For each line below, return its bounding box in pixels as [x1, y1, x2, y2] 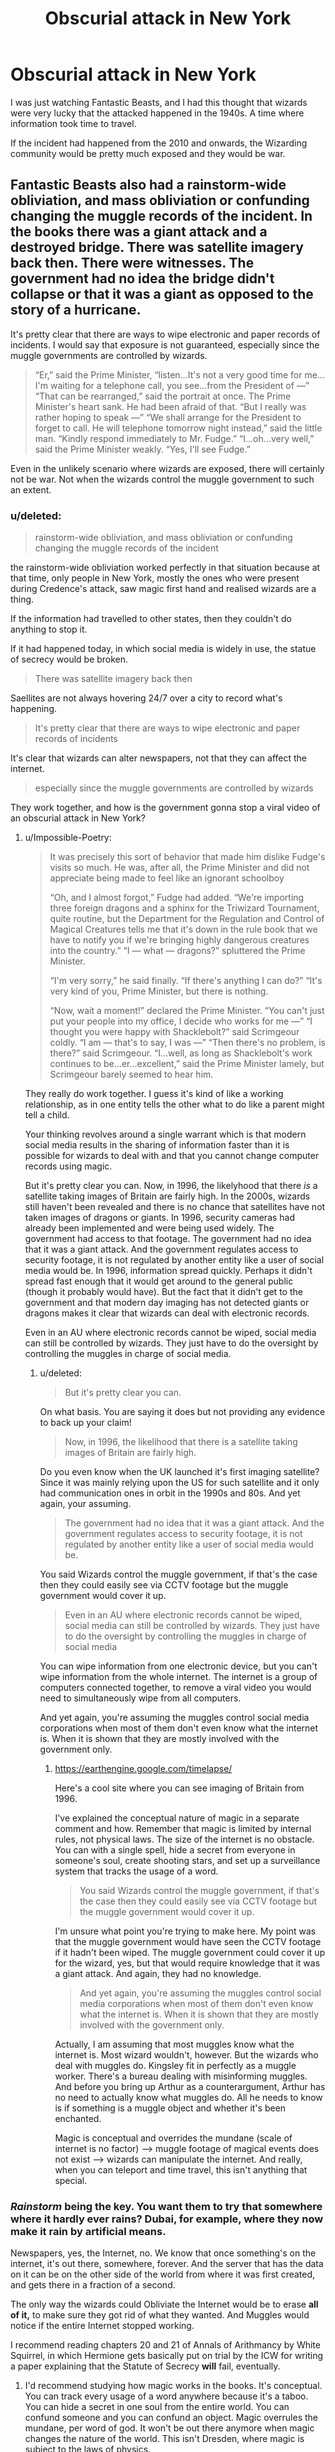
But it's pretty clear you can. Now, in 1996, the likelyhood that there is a [24, 1180, 318, 1192]
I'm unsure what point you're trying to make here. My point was [54, 1925, 317, 1937]
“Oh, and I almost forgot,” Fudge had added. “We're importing [49, 892, 305, 904]
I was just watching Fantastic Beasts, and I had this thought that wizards [10, 96, 308, 108]
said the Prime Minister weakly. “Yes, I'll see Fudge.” [34, 443, 251, 455]
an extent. [10, 483, 52, 496]
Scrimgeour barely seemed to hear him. [49, 1068, 214, 1081]
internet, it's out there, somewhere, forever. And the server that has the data [10, 2258, 324, 2270]
